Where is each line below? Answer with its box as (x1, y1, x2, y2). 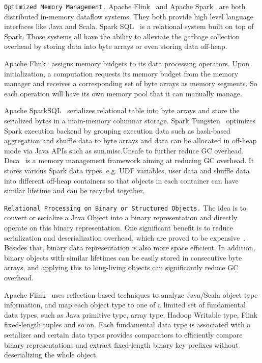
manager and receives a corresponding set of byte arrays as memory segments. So (4, 78, 257, 89)
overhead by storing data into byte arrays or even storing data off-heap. (4, 41, 227, 51)
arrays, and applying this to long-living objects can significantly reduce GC (4, 262, 239, 273)
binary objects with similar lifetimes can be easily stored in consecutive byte (4, 252, 242, 263)
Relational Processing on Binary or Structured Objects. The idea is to (4, 202, 247, 213)
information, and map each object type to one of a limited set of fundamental (4, 299, 246, 310)
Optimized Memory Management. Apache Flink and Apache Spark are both (4, 1, 246, 11)
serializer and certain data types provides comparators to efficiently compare (4, 329, 243, 340)
